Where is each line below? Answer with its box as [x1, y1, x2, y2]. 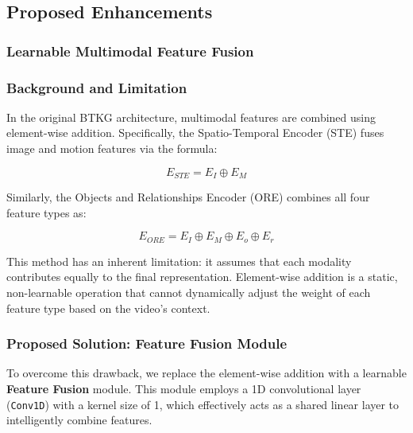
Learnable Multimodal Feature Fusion [6, 41, 254, 60]
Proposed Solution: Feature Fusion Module [6, 334, 288, 353]
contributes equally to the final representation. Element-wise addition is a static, [6, 268, 398, 285]
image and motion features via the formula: [6, 140, 218, 157]
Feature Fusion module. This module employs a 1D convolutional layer [6, 380, 361, 396]
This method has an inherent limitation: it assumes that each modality [6, 252, 352, 269]
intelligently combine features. [6, 412, 152, 428]
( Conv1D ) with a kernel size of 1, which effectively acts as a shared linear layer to [6, 396, 399, 412]
